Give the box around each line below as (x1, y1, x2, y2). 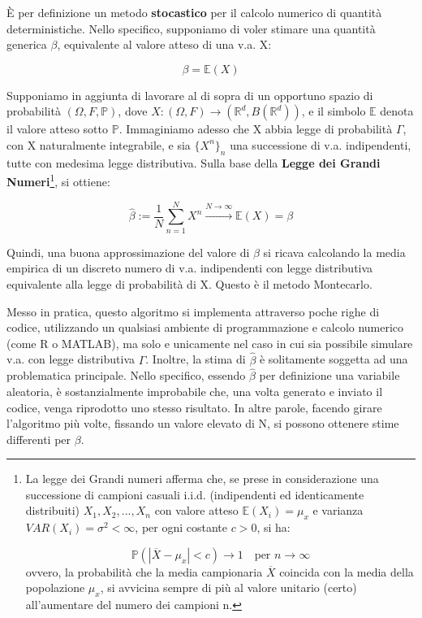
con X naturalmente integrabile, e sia (6, 136, 191, 153)
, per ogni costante (135, 519, 228, 536)
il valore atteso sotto (6, 120, 109, 137)
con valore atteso (154, 502, 239, 519)
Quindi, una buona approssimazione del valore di (6, 243, 250, 260)
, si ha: (256, 519, 291, 536)
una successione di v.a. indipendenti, (230, 136, 411, 153)
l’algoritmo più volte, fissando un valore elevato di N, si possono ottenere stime (6, 415, 399, 432)
